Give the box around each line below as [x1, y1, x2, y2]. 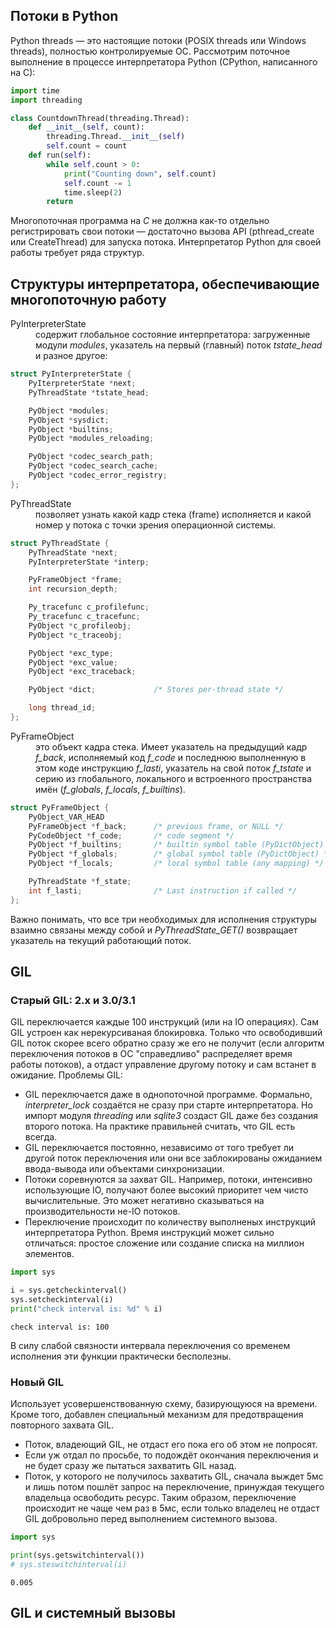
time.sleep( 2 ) [63, 187, 123, 198]
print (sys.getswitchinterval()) [10, 1550, 145, 1560]
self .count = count [46, 141, 128, 151]
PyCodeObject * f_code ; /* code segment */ [28, 830, 235, 841]
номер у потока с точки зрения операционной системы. [35, 519, 277, 531]
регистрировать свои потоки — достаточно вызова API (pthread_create [10, 225, 315, 238]
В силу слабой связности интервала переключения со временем [10, 1339, 291, 1351]
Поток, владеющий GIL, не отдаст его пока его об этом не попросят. [24, 1439, 318, 1451]
